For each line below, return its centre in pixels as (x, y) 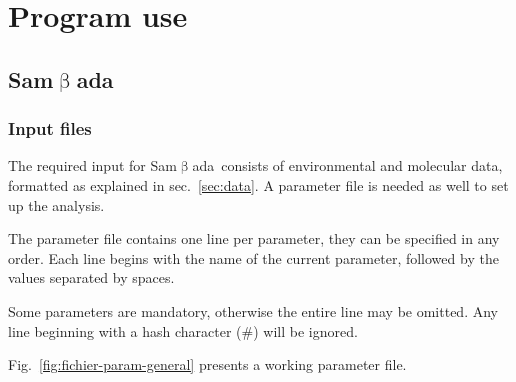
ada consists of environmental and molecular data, (347, 165)
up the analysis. (56, 204)
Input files (50, 128)
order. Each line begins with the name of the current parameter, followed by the (253, 257)
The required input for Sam (92, 165)
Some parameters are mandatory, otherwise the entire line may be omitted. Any (253, 310)
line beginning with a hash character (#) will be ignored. (183, 330)
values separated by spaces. (91, 277)
